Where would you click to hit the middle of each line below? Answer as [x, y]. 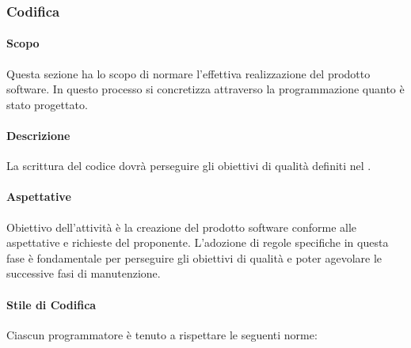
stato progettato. [47, 104]
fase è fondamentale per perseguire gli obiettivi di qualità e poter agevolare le [194, 257]
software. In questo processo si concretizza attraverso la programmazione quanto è [205, 89]
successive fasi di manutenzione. [84, 273]
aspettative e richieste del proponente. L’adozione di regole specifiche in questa [198, 242]
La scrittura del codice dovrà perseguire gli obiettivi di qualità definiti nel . [189, 166]
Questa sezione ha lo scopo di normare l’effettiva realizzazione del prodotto [188, 73]
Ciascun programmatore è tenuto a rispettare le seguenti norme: [162, 334]
